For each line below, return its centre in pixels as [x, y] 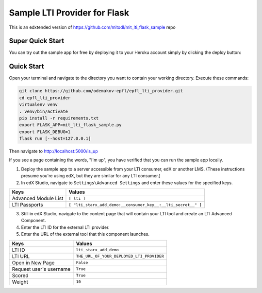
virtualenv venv [39, 105]
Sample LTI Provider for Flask [69, 13]
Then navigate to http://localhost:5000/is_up [53, 151]
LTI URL [21, 256]
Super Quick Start [37, 41]
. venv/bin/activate [43, 111]
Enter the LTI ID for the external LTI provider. [65, 227]
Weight [20, 282]
